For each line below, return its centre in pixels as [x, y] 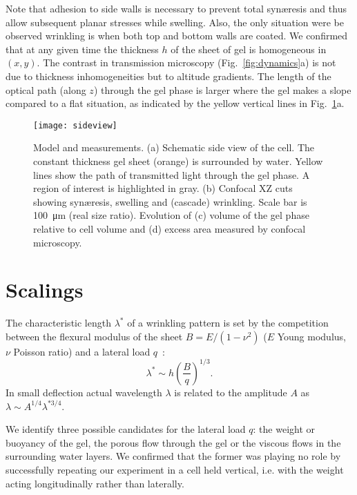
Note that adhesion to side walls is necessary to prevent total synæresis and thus [176, 8]
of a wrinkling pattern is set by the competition [228, 323]
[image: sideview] [75, 125]
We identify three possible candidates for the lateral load [126, 429]
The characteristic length [58, 323]
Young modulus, [311, 336]
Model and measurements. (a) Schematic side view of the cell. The [174, 147]
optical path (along [46, 89]
